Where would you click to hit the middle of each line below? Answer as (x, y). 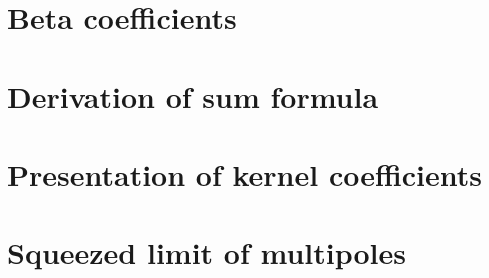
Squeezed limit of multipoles (206, 252)
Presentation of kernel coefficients (245, 173)
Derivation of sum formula (193, 95)
